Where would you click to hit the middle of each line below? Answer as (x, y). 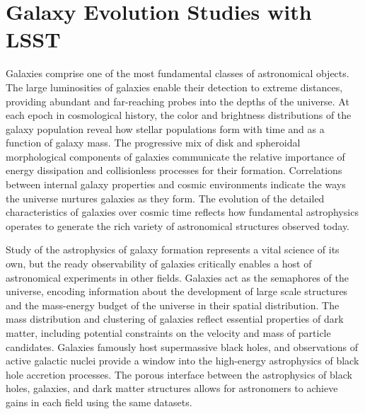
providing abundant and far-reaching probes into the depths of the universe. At (178, 101)
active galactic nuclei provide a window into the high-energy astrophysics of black (182, 361)
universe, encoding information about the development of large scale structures (177, 291)
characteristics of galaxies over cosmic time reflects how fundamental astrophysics (182, 212)
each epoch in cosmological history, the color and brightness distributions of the (179, 115)
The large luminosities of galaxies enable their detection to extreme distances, (174, 87)
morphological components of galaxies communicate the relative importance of (175, 156)
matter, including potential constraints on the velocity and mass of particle (168, 333)
